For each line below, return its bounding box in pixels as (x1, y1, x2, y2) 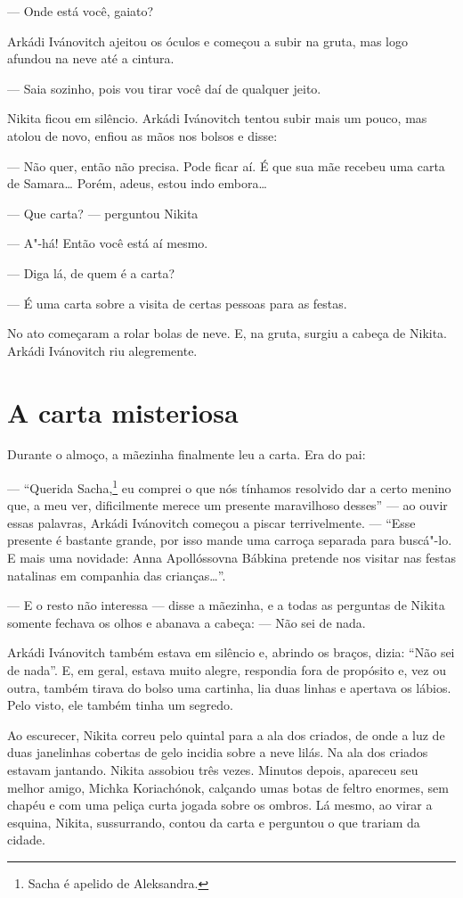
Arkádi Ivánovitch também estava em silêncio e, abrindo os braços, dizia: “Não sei (7, 643, 455, 662)
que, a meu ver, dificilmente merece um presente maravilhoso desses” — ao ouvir (7, 496, 448, 515)
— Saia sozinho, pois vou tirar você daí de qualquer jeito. (7, 78, 321, 97)
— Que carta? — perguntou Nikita (7, 203, 199, 222)
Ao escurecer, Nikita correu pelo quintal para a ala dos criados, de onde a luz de (7, 725, 445, 744)
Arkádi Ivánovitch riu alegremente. (7, 341, 198, 359)
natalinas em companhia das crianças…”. (7, 565, 226, 584)
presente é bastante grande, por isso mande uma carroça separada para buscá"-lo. (7, 531, 452, 549)
